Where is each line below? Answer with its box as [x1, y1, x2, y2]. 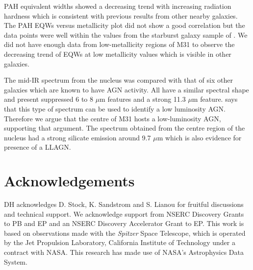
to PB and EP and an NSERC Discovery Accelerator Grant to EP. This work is [4, 218, 244, 228]
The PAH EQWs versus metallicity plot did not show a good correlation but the [4, 20, 245, 30]
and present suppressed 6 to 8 [4, 94, 93, 104]
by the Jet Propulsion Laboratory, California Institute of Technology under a [4, 237, 235, 247]
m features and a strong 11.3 [100, 94, 186, 104]
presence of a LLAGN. [4, 142, 71, 152]
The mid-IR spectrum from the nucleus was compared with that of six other [4, 75, 233, 85]
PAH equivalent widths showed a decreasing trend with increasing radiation [4, 1, 231, 11]
